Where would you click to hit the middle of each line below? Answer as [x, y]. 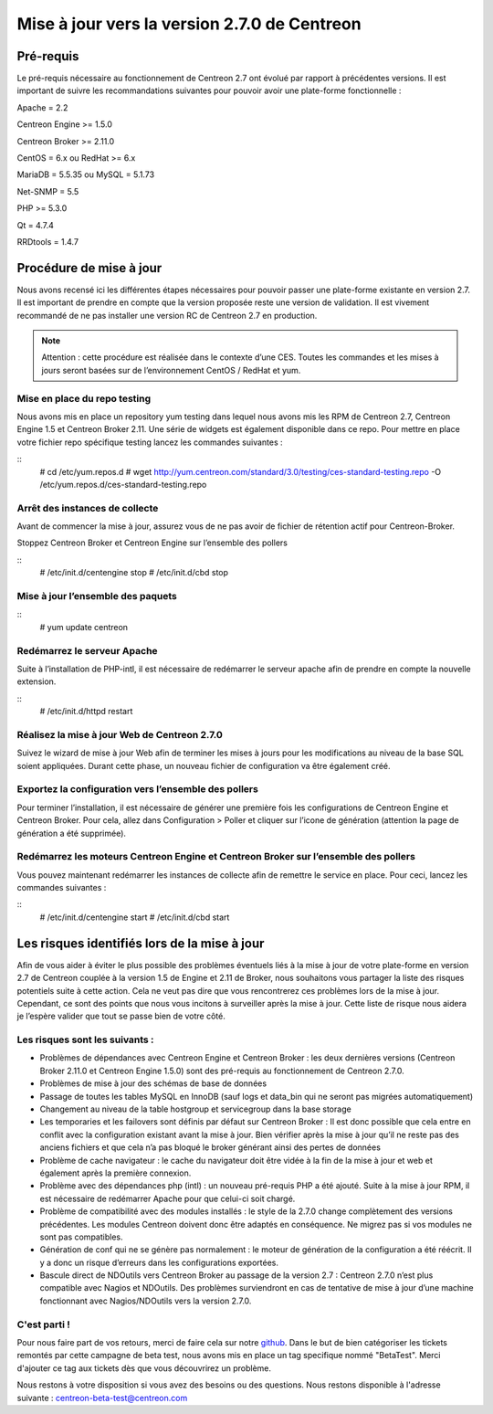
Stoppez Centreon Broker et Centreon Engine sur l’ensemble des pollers [152, 543]
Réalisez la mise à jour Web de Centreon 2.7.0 [120, 734]
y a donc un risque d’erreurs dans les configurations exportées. [159, 1262]
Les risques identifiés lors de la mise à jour [141, 943]
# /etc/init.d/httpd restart [86, 712]
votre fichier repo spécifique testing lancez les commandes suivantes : [150, 442]
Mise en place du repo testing [84, 398]
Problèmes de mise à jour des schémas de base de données [153, 1083]
